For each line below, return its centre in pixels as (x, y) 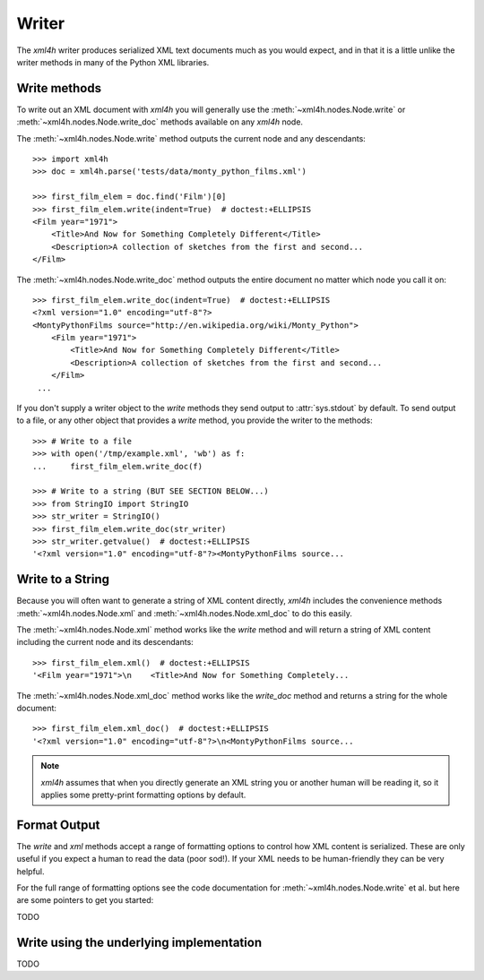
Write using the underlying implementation (139, 942)
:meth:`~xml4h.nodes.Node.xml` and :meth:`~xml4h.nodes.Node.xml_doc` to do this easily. (185, 613)
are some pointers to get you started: (85, 900)
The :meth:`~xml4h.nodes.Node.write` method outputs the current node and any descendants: (191, 138)
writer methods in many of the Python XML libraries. (113, 62)
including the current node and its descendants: (105, 642)
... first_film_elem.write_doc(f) (118, 466)
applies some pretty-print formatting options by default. (143, 795)
